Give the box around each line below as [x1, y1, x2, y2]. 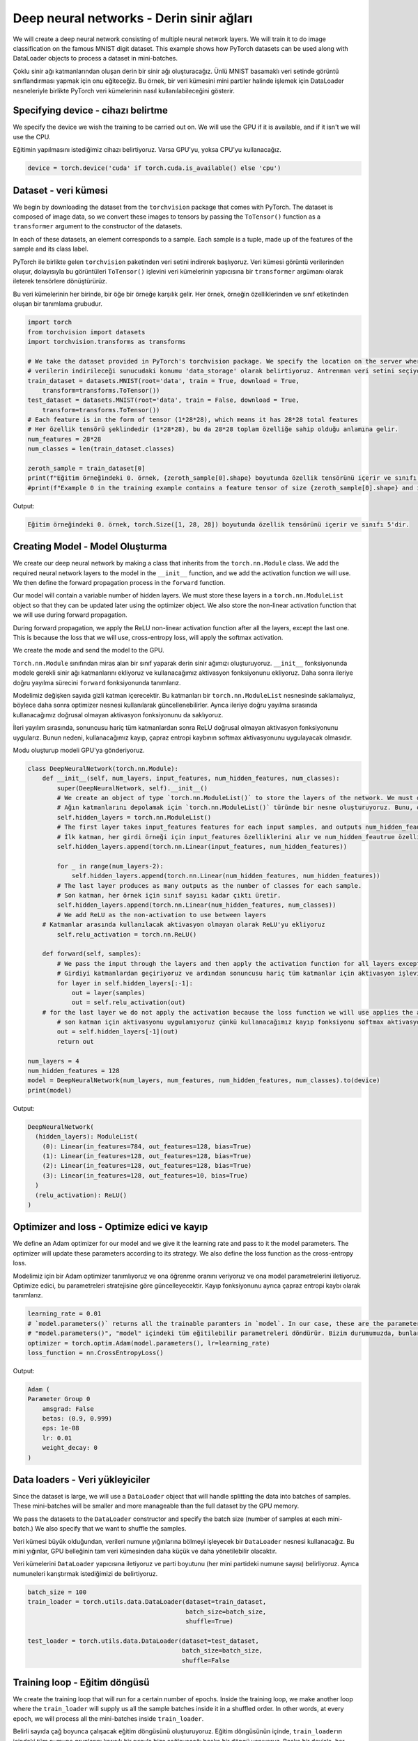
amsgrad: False [42, 1405, 94, 1413]
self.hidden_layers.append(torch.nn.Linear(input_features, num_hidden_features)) [56, 843, 348, 851]
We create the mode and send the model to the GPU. [13, 646, 164, 655]
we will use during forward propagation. [13, 611, 128, 619]
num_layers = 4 [27, 1057, 79, 1065]
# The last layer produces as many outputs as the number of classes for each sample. [56, 882, 362, 889]
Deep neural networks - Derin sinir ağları [13, 10, 253, 26]
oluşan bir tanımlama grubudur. [13, 299, 102, 308]
